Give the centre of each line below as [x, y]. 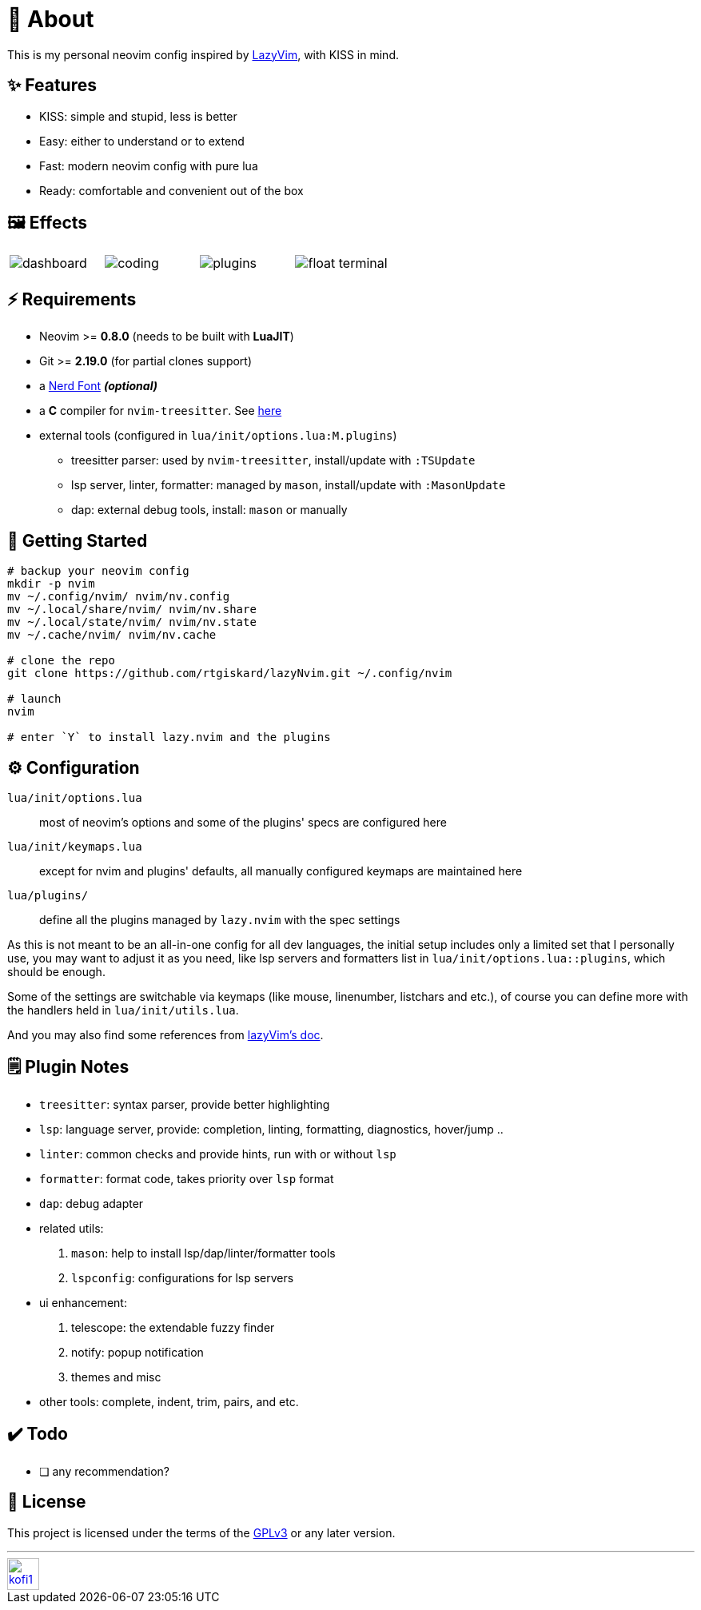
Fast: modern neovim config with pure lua [149, 165]
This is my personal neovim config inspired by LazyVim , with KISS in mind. [203, 54]
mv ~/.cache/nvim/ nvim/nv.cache [112, 635]
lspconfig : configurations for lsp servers [183, 1277]
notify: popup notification [137, 1352]
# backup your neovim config [98, 571]
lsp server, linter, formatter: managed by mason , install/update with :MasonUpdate [289, 485]
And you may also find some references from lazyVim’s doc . [165, 1034]
